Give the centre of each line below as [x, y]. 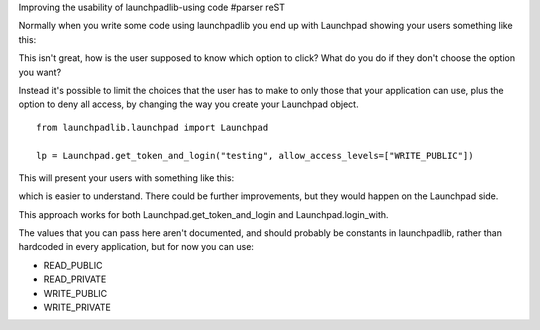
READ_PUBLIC [73, 265]
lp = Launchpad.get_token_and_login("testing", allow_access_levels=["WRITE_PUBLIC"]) [255, 155]
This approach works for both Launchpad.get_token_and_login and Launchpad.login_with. [203, 214]
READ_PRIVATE [75, 279]
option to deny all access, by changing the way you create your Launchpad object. [188, 104]
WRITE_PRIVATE [77, 307]
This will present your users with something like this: [126, 177]
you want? [40, 72]
